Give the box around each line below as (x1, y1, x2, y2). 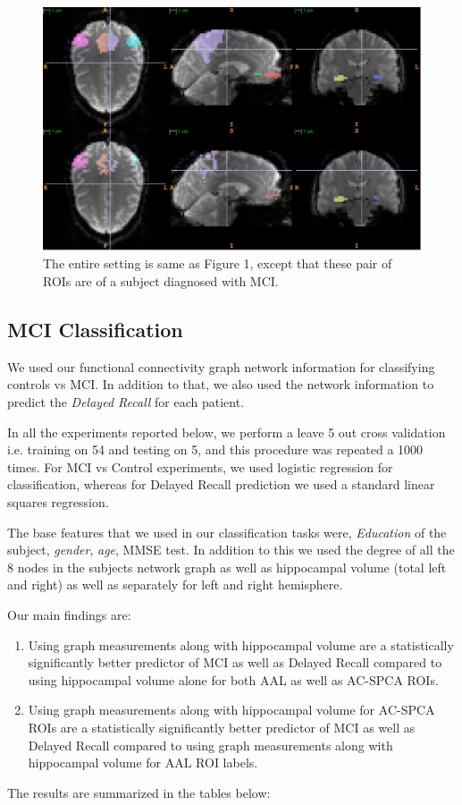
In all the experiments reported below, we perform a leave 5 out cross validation (7, 422, 446, 441)
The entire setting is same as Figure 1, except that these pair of (43, 254, 392, 273)
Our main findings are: (7, 605, 131, 623)
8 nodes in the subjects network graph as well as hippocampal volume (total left (7, 557, 447, 576)
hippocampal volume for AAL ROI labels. (28, 753, 258, 772)
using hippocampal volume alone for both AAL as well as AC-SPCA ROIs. (28, 670, 439, 689)
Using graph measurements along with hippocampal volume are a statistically (28, 635, 454, 654)
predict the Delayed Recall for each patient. (7, 393, 245, 411)
